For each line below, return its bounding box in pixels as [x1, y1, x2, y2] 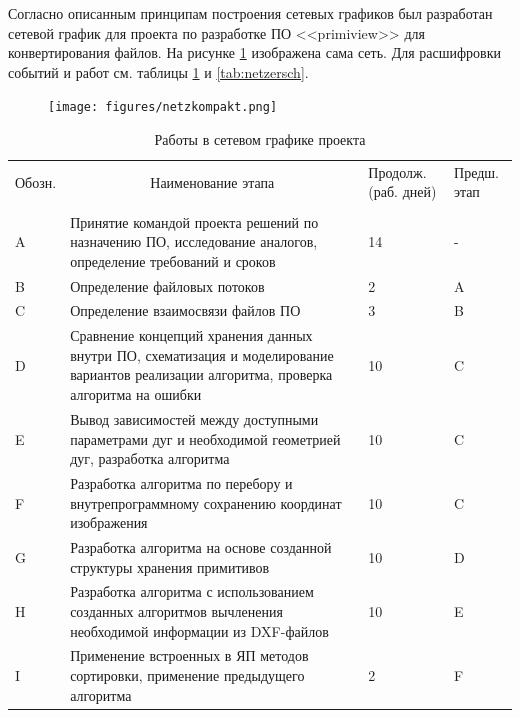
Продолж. [368, 161, 427, 182]
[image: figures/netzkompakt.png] [48, 100, 278, 115]
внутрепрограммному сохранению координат [70, 492, 342, 513]
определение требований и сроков [70, 250, 276, 271]
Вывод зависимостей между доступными [70, 408, 319, 429]
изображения [70, 512, 148, 533]
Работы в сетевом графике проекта [154, 129, 366, 150]
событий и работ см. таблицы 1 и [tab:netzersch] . [8, 61, 309, 82]
